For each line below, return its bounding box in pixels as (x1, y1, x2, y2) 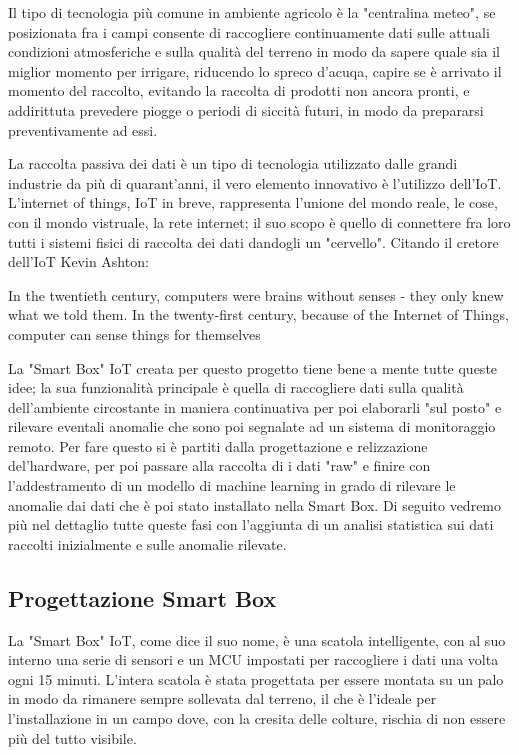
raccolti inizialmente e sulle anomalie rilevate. (8, 533, 287, 554)
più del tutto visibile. (8, 727, 137, 748)
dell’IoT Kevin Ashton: (8, 251, 149, 272)
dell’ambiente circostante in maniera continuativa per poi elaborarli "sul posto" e (8, 396, 502, 417)
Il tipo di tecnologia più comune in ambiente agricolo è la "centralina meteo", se (8, 2, 496, 22)
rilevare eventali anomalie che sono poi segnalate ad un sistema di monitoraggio (8, 416, 496, 437)
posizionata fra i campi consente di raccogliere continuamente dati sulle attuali (8, 21, 490, 42)
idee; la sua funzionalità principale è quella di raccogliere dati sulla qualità (8, 377, 464, 398)
